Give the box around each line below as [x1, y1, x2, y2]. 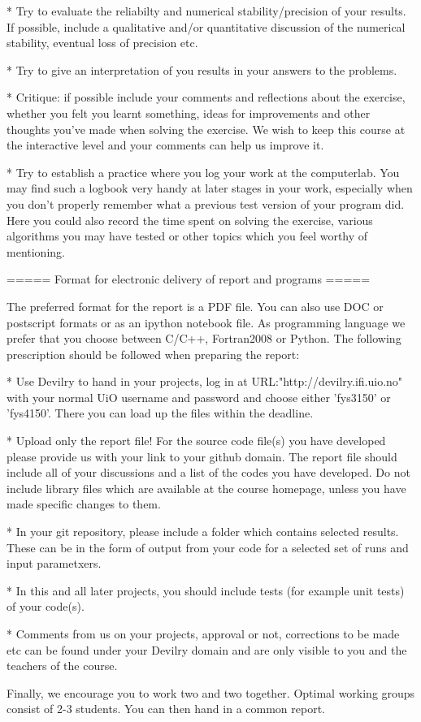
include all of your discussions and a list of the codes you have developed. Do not [7, 464, 410, 481]
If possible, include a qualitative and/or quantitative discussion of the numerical [7, 18, 406, 35]
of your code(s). [7, 598, 85, 615]
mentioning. [7, 243, 65, 260]
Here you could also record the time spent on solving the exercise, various [7, 211, 373, 228]
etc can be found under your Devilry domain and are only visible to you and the [7, 641, 407, 658]
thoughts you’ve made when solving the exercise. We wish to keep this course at [7, 120, 406, 137]
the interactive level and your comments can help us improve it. [7, 136, 324, 153]
